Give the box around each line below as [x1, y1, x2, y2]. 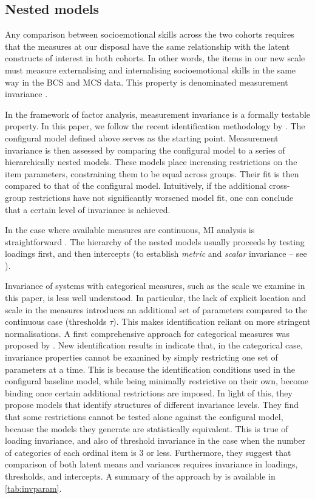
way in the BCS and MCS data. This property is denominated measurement [5, 75, 288, 88]
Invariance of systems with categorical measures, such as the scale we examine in [5, 279, 305, 292]
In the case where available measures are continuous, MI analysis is [5, 223, 255, 236]
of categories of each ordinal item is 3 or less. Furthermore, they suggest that [5, 446, 291, 458]
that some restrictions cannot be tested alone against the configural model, [5, 410, 283, 423]
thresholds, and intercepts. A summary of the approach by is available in [5, 469, 276, 482]
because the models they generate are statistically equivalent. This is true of [5, 422, 288, 435]
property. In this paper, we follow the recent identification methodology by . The [5, 120, 305, 132]
